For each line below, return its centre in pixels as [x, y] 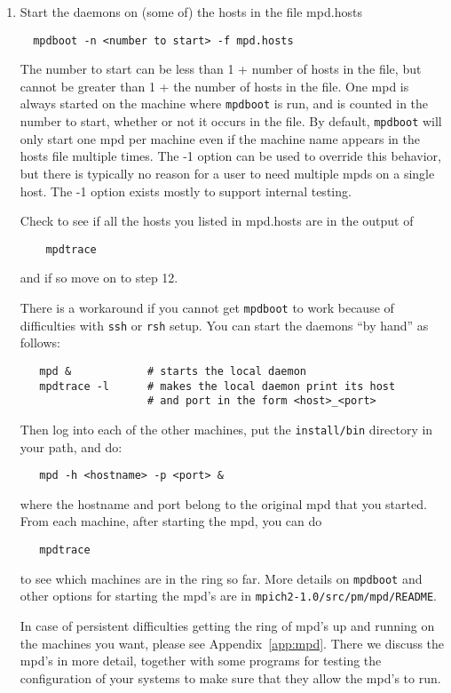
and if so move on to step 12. [99, 278]
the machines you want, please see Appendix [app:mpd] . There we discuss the [232, 643]
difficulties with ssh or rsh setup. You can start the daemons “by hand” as [224, 325]
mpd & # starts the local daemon [173, 371]
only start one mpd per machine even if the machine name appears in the [220, 138]
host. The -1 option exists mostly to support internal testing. [186, 191]
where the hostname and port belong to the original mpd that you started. [223, 503]
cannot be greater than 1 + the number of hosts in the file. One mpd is [214, 86]
